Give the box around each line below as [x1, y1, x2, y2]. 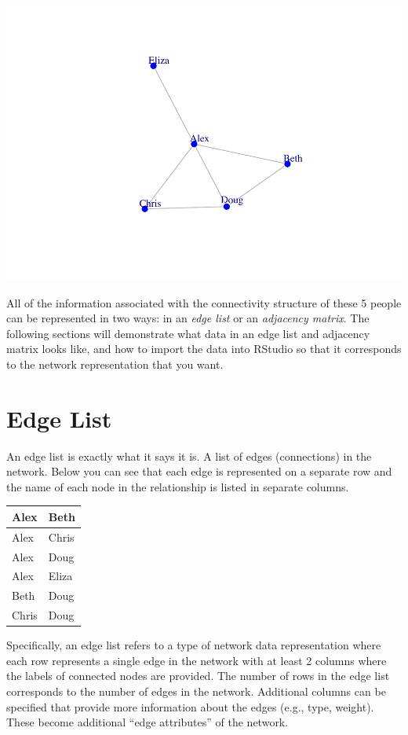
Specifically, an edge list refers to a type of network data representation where [6, 637, 381, 653]
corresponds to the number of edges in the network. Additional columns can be [6, 682, 386, 699]
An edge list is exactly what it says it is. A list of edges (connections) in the [6, 447, 372, 464]
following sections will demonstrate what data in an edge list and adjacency [6, 325, 370, 341]
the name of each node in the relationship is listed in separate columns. [6, 478, 349, 494]
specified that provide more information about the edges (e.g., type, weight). [6, 698, 374, 715]
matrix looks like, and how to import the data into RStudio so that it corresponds [6, 340, 402, 357]
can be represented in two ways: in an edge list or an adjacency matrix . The [6, 310, 370, 326]
